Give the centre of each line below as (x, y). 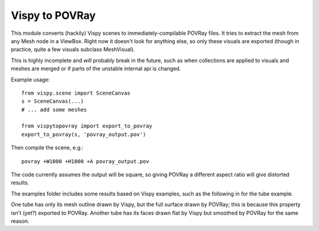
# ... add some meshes (54, 110)
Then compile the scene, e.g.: (47, 148)
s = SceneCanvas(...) (53, 101)
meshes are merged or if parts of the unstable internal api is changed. (96, 69)
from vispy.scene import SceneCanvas (76, 93)
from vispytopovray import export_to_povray (87, 126)
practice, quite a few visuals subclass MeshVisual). (73, 50)
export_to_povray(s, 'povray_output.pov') (84, 134)
